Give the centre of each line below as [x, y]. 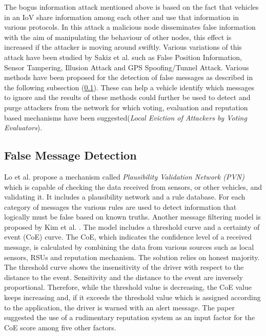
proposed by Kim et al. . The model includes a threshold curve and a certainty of [132, 226]
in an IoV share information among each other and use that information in [122, 17]
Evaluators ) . [23, 127]
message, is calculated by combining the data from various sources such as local [129, 247]
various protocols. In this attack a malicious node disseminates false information [130, 27]
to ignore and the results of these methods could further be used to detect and [127, 97]
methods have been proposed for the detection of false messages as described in [129, 77]
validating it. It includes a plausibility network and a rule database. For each [125, 197]
